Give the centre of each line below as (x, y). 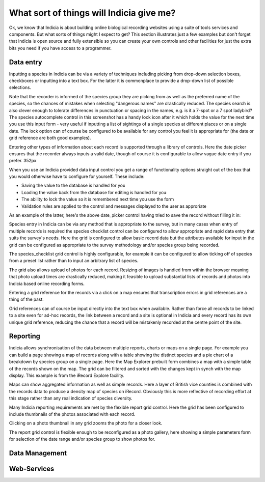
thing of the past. (26, 299)
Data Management (38, 453)
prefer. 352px (23, 161)
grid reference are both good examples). (50, 138)
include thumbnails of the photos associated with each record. (72, 414)
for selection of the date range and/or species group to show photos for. (82, 439)
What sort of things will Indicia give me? (93, 13)
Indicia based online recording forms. (47, 284)
